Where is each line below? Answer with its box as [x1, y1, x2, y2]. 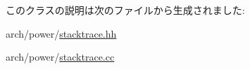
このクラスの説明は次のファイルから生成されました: [6, 3, 245, 17]
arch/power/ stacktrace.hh [6, 26, 117, 40]
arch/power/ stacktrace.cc [6, 49, 115, 64]
